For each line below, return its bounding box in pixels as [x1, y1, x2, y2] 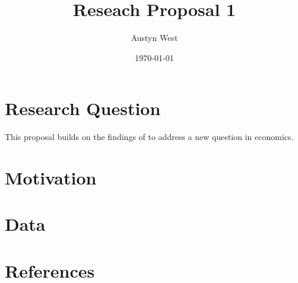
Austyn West [131, 31, 178, 44]
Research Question [5, 96, 161, 120]
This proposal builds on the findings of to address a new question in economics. [5, 131, 294, 143]
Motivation [5, 166, 97, 190]
